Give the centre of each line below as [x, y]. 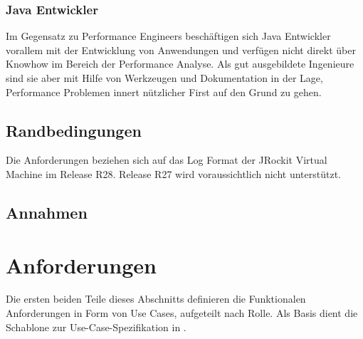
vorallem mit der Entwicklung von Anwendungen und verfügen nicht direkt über [181, 49]
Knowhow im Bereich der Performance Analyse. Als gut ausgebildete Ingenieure [180, 64]
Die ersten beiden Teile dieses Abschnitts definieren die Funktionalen [156, 299]
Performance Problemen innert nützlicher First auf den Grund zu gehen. [164, 92]
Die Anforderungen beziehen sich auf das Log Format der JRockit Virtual [167, 160]
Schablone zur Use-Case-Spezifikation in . [96, 327]
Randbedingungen [74, 130]
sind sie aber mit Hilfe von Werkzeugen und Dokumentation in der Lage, [164, 78]
